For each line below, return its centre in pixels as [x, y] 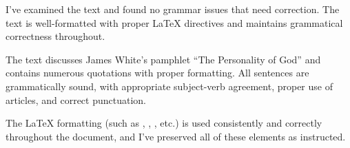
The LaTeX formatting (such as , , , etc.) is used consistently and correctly [164, 123]
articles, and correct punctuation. [76, 99]
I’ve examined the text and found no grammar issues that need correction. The [173, 9]
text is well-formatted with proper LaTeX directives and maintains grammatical [174, 22]
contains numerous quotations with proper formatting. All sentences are [157, 73]
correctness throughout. [55, 36]
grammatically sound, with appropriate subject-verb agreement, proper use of [169, 86]
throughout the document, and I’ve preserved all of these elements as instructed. [176, 136]
